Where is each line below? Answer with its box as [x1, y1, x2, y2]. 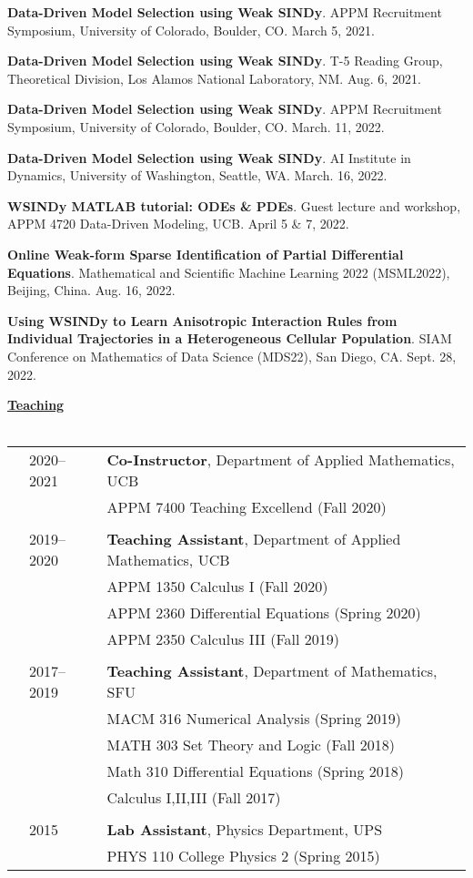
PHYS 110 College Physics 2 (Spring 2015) [106, 845, 380, 867]
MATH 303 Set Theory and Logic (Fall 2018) [106, 734, 396, 756]
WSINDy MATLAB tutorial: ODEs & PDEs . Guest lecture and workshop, [7, 196, 461, 215]
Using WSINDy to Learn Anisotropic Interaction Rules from [7, 311, 398, 330]
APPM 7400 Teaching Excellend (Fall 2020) [106, 496, 387, 518]
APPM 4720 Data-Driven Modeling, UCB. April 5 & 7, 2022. [7, 214, 349, 233]
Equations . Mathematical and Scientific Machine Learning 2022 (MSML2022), [7, 262, 450, 281]
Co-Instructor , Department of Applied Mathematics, [106, 449, 455, 471]
